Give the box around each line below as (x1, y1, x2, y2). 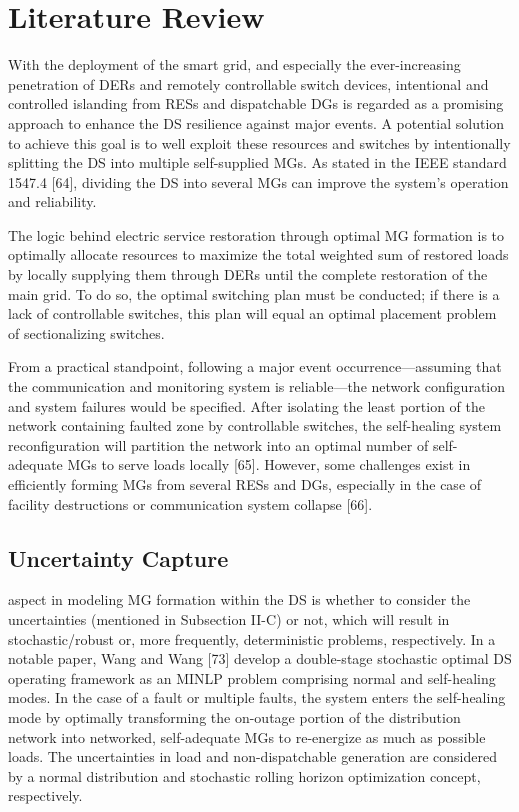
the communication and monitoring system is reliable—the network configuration (8, 376, 506, 397)
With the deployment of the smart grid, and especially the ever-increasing (8, 54, 461, 75)
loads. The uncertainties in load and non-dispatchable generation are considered (8, 746, 497, 767)
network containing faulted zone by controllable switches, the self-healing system (8, 415, 502, 436)
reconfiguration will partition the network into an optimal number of (8, 434, 429, 455)
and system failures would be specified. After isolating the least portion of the (8, 395, 485, 416)
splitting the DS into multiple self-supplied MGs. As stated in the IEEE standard (8, 152, 507, 173)
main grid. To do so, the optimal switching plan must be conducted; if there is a (8, 283, 500, 304)
